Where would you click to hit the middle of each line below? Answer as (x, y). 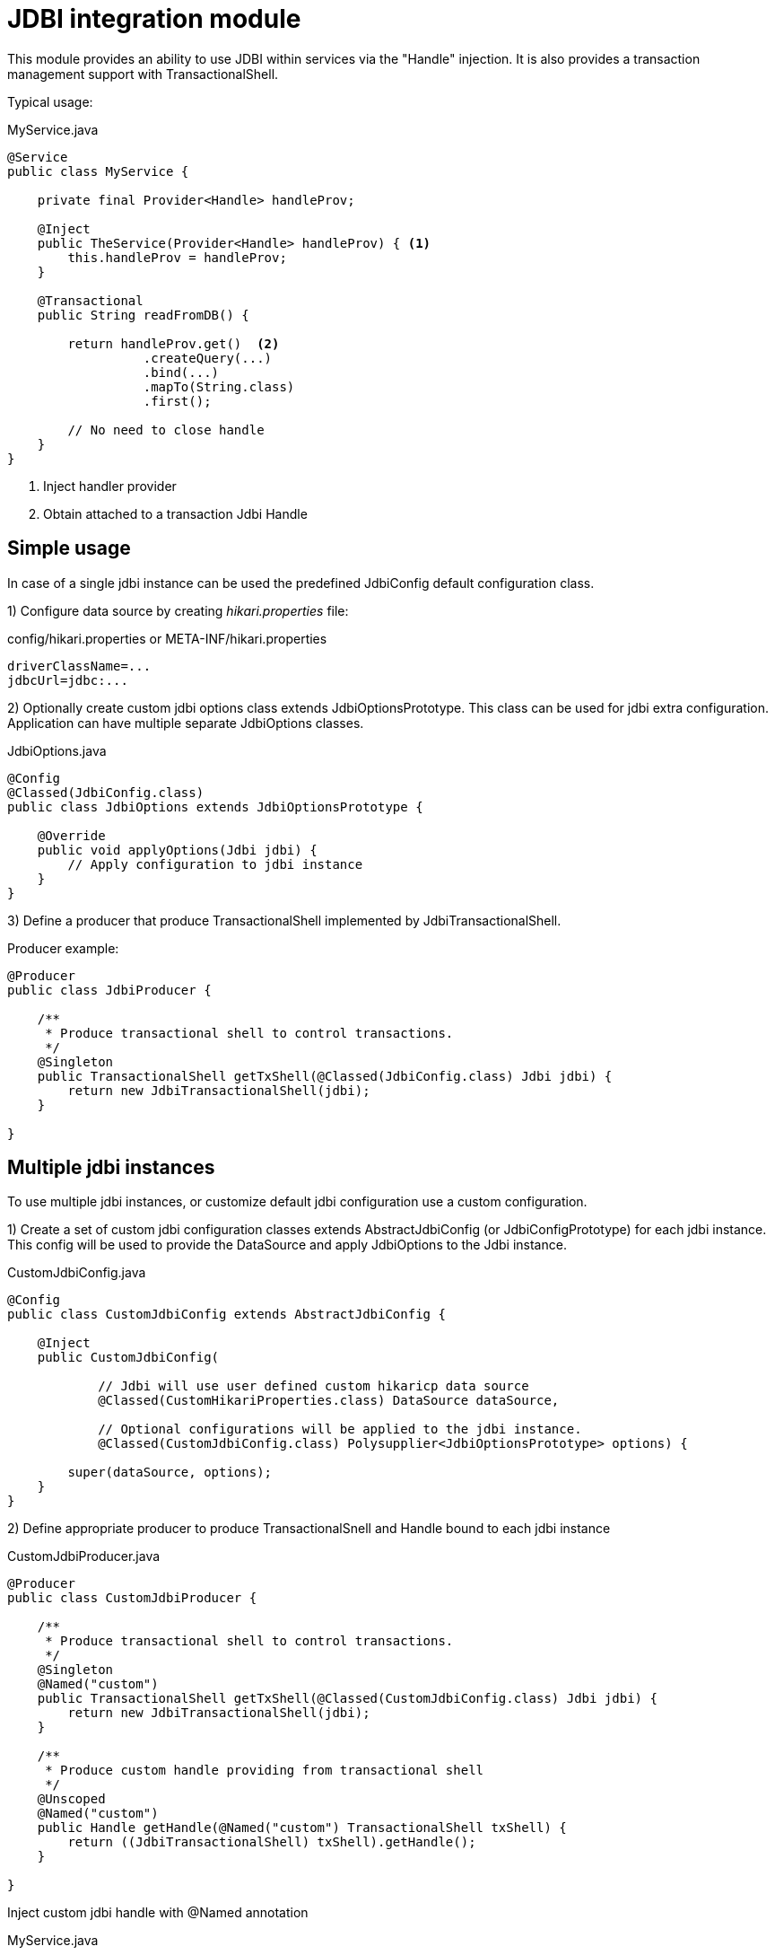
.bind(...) (181, 372)
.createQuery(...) (208, 358)
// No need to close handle (166, 430)
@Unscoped (71, 1799)
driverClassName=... (79, 666)
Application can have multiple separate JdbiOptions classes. (186, 723)
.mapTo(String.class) (219, 386)
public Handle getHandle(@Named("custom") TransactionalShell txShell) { (302, 1828)
